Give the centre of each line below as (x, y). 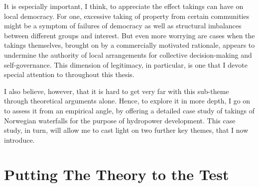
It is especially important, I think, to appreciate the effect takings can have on (124, 6)
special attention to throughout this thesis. (69, 74)
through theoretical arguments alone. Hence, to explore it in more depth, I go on (127, 101)
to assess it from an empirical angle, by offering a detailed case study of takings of (129, 110)
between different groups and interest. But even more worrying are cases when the (129, 35)
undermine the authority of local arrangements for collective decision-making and (128, 54)
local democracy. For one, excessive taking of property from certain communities (127, 16)
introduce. (19, 140)
